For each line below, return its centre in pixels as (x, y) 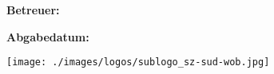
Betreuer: (33, 10)
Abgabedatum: (48, 36)
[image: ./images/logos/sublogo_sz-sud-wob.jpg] (138, 62)
